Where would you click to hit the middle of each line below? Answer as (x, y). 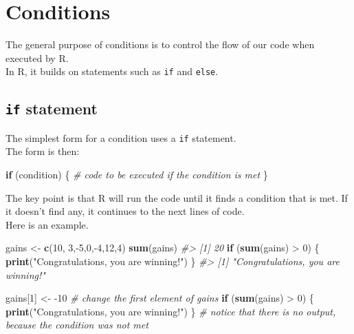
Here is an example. (47, 224)
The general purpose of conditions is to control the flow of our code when (160, 44)
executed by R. (37, 58)
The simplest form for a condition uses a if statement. (121, 137)
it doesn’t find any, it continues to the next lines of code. (125, 211)
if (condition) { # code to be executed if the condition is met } (137, 174)
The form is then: (43, 151)
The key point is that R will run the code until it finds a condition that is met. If (177, 197)
